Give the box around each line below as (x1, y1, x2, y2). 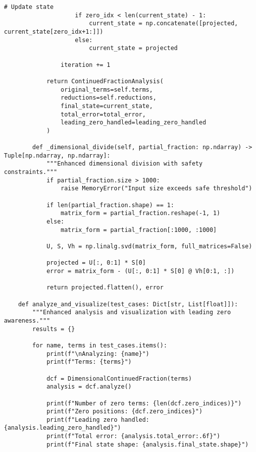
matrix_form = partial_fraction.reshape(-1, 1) (60, 210, 220, 217)
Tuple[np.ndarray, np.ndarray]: (4, 152, 110, 159)
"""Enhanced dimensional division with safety (46, 160, 203, 168)
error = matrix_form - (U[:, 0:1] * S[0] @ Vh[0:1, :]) (46, 268, 235, 275)
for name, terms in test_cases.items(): (32, 341, 167, 349)
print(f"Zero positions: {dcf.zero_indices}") (46, 408, 203, 415)
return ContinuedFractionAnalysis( (46, 77, 164, 85)
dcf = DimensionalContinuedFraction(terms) (46, 375, 192, 382)
